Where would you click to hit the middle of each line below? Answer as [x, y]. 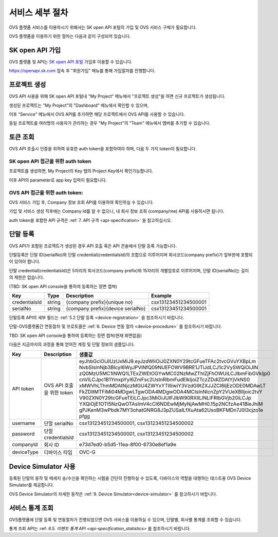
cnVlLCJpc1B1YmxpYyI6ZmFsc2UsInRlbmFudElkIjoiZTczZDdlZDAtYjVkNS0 [165, 379]
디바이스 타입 [58, 453]
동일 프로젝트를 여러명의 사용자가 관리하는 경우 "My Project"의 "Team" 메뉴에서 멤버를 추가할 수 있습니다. [110, 123]
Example [161, 296]
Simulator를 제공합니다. [32, 485]
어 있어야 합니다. [25, 261]
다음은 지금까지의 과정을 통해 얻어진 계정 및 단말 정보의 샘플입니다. [72, 344]
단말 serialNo [59, 423]
